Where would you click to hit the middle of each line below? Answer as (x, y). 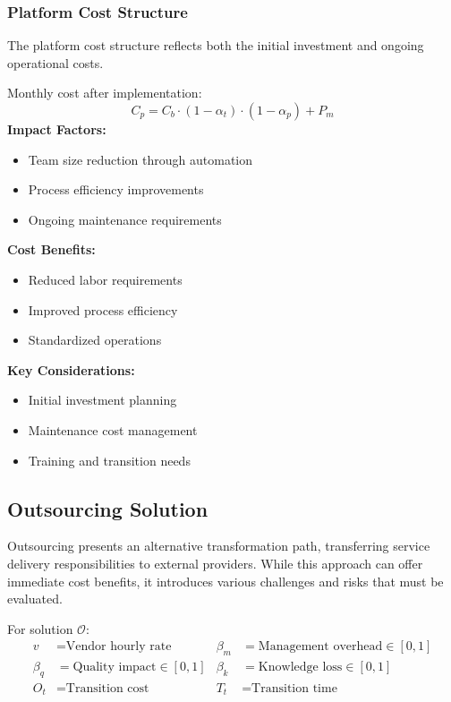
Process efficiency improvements (116, 189)
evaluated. (35, 599)
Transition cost (107, 688)
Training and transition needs (109, 460)
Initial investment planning (102, 400)
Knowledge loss (300, 668)
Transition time (294, 688)
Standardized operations (95, 340)
